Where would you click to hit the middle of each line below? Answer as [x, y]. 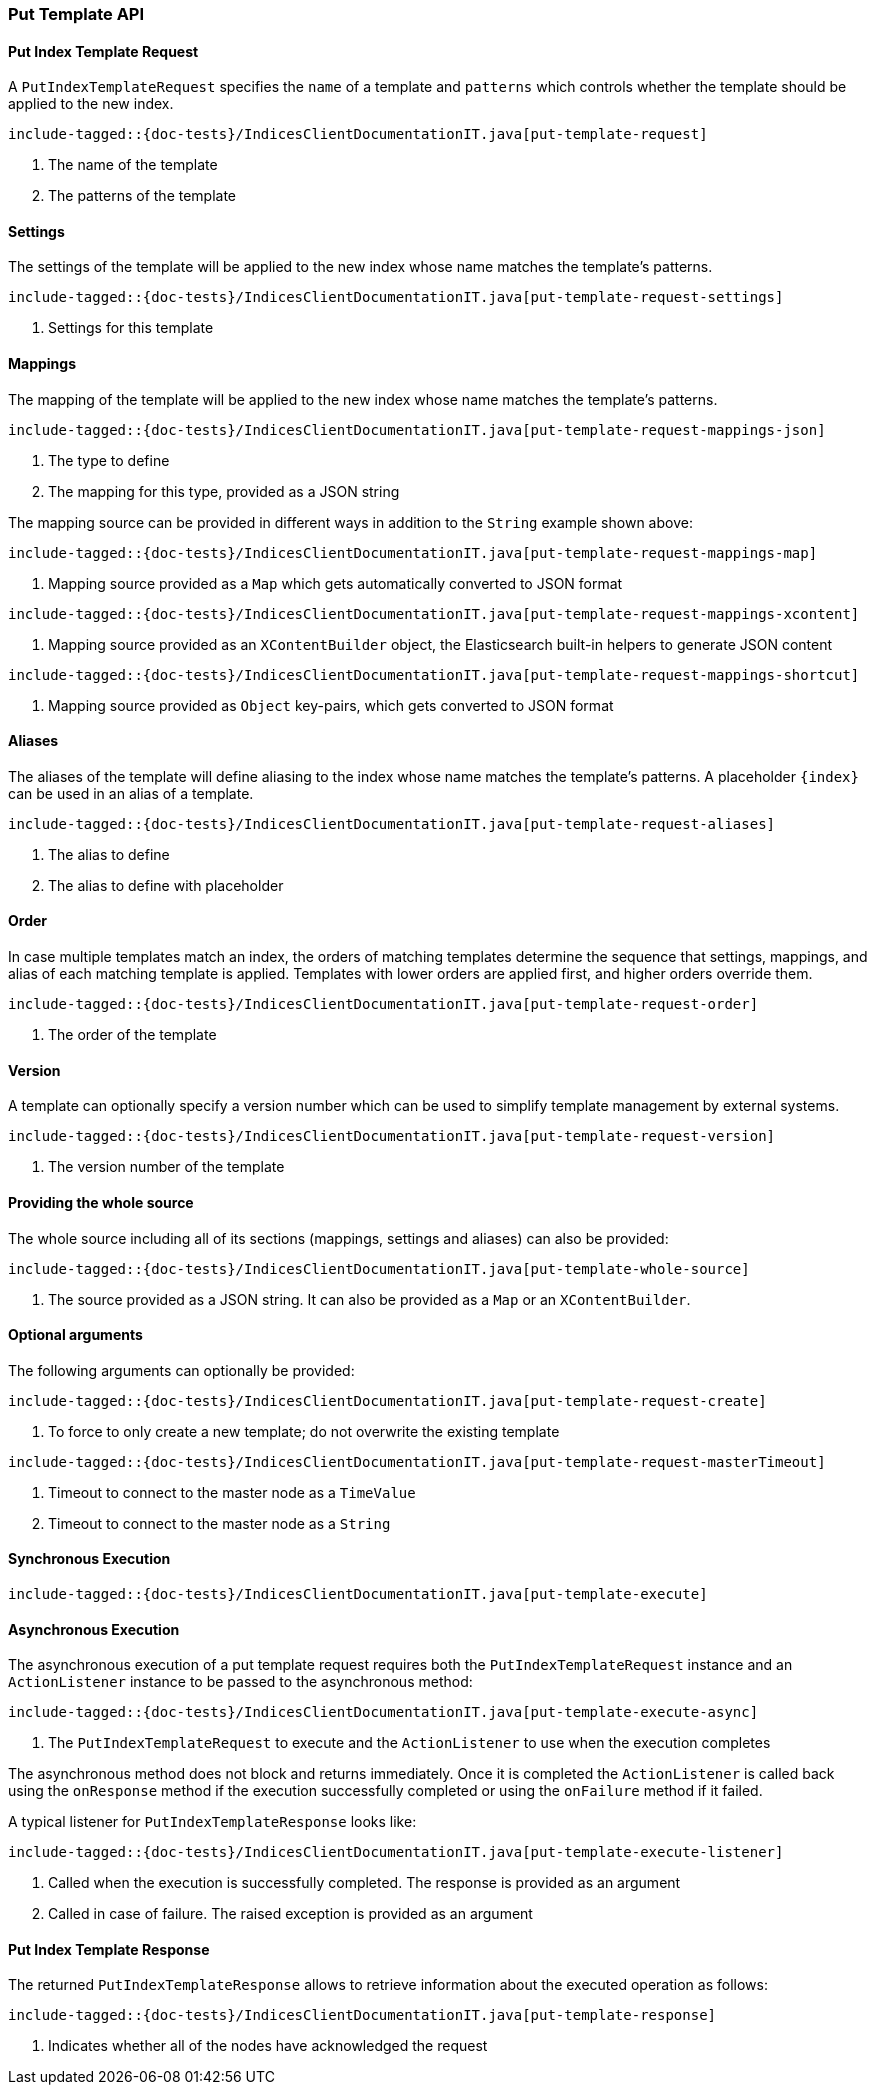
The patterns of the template [142, 196]
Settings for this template [131, 328]
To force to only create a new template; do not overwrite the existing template [304, 1431]
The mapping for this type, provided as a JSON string [224, 491]
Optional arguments [75, 1335]
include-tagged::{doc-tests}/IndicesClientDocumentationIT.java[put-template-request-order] [383, 1004]
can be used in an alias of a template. [131, 793]
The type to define [109, 460]
